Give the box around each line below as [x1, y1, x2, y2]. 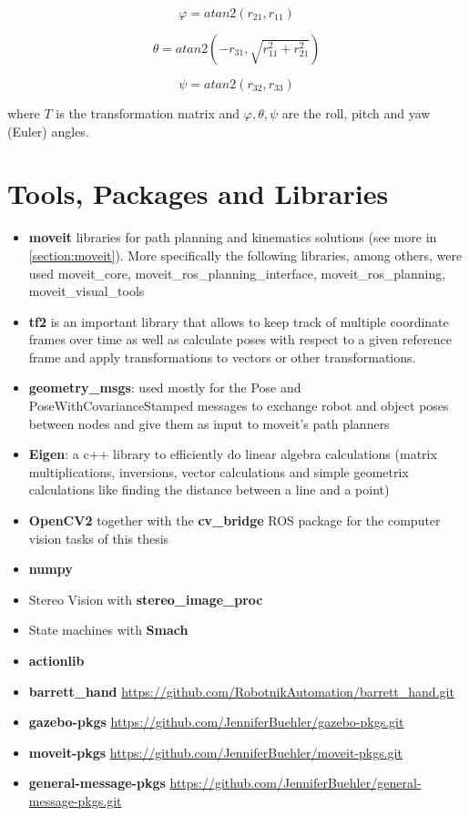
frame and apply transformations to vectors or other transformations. [28, 347, 416, 366]
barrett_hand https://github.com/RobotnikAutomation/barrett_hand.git [28, 681, 454, 700]
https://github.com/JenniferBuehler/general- [169, 773, 422, 792]
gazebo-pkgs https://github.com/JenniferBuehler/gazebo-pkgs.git [28, 712, 404, 731]
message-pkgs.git [28, 790, 122, 810]
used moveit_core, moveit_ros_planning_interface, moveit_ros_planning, [28, 263, 446, 282]
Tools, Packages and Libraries [7, 175, 389, 212]
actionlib [28, 651, 85, 669]
